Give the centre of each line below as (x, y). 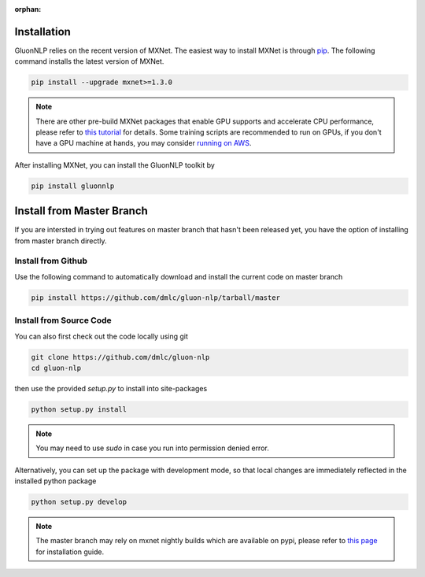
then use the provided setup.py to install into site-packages (111, 388)
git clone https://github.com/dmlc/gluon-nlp (120, 357)
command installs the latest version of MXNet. (89, 61)
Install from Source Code (63, 320)
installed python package (55, 481)
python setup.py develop (79, 502)
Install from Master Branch (81, 211)
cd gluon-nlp (56, 368)
